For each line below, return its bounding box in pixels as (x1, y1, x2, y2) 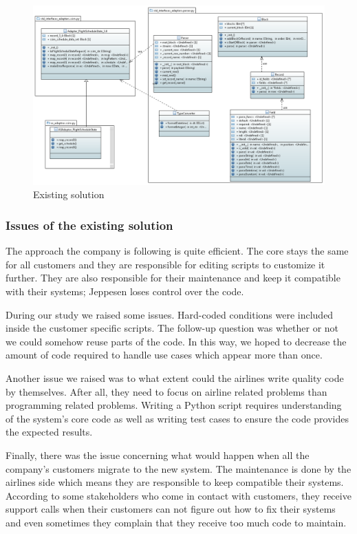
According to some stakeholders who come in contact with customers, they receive (6, 488, 351, 502)
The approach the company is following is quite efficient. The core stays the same (6, 244, 349, 258)
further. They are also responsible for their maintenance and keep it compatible (6, 270, 340, 285)
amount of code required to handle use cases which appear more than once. (6, 348, 323, 362)
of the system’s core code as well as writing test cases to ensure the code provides (6, 411, 349, 425)
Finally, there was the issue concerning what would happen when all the (6, 447, 310, 462)
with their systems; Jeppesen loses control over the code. (6, 284, 244, 299)
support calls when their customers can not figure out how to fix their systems (6, 502, 336, 516)
